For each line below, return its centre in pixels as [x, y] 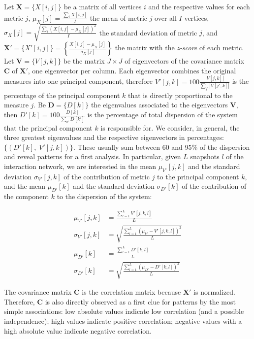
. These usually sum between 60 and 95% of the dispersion [162, 147]
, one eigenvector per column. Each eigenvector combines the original [132, 70]
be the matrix [84, 61]
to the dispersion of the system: [104, 196]
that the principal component [48, 127]
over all [166, 17]
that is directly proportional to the [180, 95]
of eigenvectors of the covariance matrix [185, 61]
